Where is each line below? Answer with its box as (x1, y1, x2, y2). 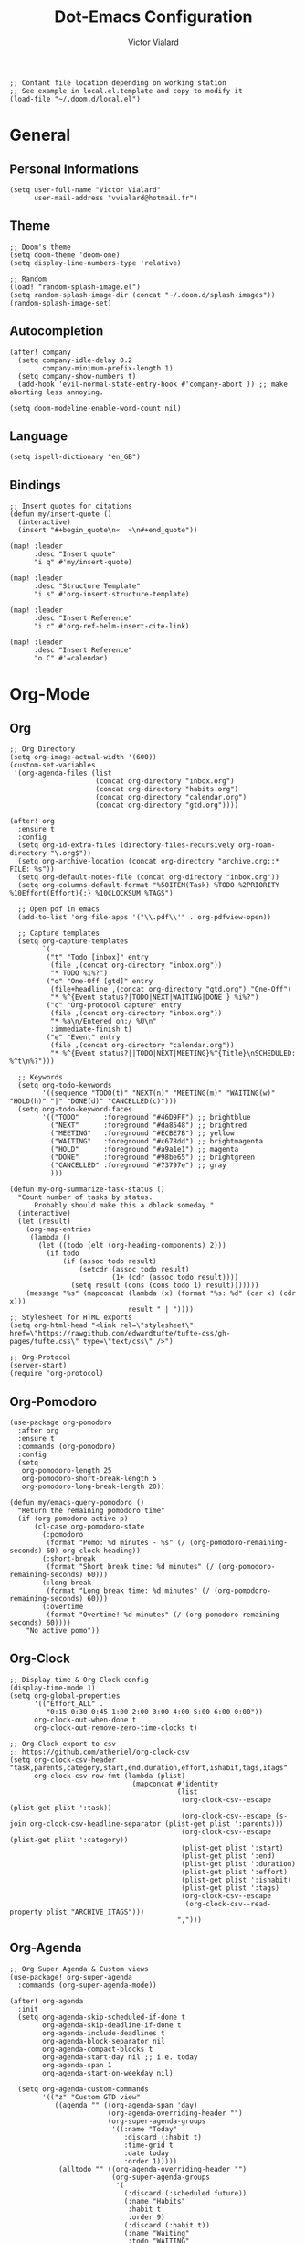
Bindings (9, 478, 61, 493)
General (9, 125, 71, 145)
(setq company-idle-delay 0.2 (17, 355, 132, 365)
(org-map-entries (26, 1225, 92, 1234)
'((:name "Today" (110, 2124, 178, 2133)
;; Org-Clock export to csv (9, 1739, 117, 1748)
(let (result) (17, 1217, 71, 1227)
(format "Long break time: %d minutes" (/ (46, 1586, 210, 1595)
